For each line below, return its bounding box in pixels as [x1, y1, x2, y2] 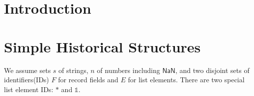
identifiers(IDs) [4, 74, 49, 85]
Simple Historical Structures [4, 36, 201, 56]
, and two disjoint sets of [175, 65, 250, 75]
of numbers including [97, 65, 160, 75]
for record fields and [58, 74, 118, 85]
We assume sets [4, 65, 51, 75]
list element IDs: [4, 84, 54, 94]
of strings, [58, 65, 88, 75]
